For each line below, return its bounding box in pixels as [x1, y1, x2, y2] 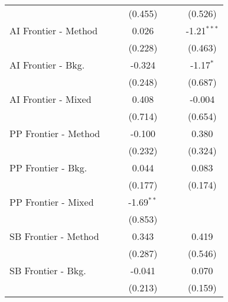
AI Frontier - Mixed [9, 92, 92, 106]
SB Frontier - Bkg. [9, 264, 86, 277]
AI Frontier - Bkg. [9, 58, 85, 72]
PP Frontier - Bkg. [9, 161, 87, 174]
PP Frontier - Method [9, 126, 100, 140]
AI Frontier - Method [9, 24, 98, 37]
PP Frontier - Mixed [9, 195, 94, 209]
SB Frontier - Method [9, 229, 99, 243]
